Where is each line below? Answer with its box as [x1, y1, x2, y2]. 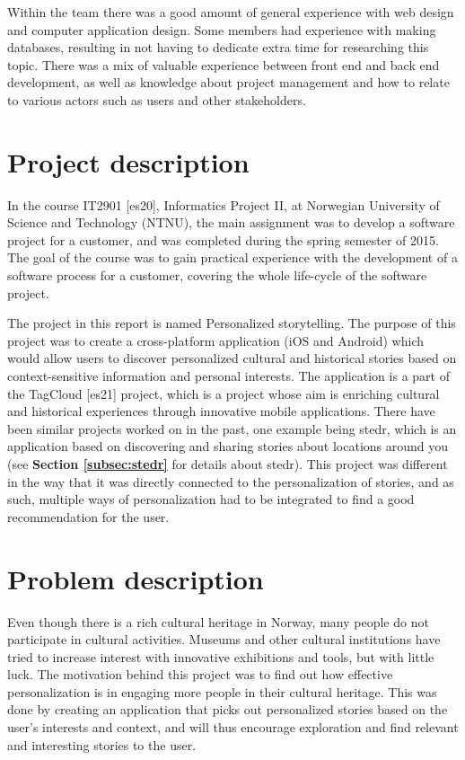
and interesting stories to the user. [7, 735, 197, 754]
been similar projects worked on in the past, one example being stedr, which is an [7, 419, 457, 437]
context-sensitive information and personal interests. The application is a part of [7, 367, 450, 385]
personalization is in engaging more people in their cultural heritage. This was [7, 682, 437, 701]
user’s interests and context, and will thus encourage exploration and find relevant [7, 718, 459, 737]
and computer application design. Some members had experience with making [7, 20, 436, 39]
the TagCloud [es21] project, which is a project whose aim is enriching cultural [7, 384, 440, 402]
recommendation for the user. [7, 507, 170, 526]
